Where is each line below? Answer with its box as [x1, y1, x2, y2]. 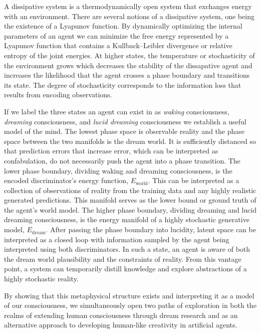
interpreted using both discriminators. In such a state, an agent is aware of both [4, 244, 250, 254]
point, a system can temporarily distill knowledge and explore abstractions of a [4, 263, 247, 274]
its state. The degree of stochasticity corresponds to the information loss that [4, 79, 241, 90]
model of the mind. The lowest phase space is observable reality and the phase [4, 126, 244, 136]
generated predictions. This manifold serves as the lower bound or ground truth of [4, 195, 256, 205]
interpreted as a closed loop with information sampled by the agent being [4, 234, 229, 244]
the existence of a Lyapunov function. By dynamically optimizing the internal [4, 21, 242, 31]
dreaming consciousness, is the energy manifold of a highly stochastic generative [4, 214, 249, 225]
